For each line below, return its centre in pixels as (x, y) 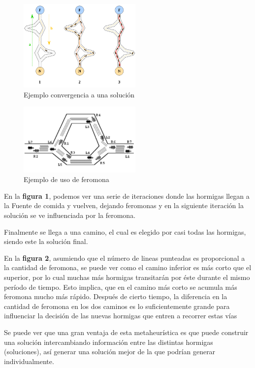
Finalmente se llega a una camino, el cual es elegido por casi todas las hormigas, (125, 231)
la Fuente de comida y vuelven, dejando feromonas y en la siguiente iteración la (124, 205)
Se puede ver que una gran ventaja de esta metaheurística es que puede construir (126, 332)
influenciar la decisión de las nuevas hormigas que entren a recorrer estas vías (121, 316)
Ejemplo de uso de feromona (66, 179)
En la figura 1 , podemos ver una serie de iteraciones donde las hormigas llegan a (127, 196)
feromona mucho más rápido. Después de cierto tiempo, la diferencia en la (116, 296)
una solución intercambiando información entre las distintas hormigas (109, 342)
